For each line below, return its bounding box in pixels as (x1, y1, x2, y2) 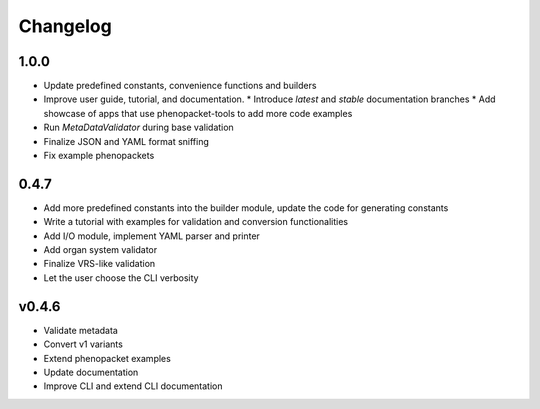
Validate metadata (43, 324, 119, 336)
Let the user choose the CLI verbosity (43, 271, 199, 284)
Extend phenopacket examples (43, 352, 172, 364)
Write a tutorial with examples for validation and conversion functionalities (43, 216, 349, 228)
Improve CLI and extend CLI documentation (43, 380, 224, 392)
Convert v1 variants (43, 338, 124, 350)
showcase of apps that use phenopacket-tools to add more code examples (43, 107, 353, 119)
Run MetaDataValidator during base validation (43, 121, 234, 134)
